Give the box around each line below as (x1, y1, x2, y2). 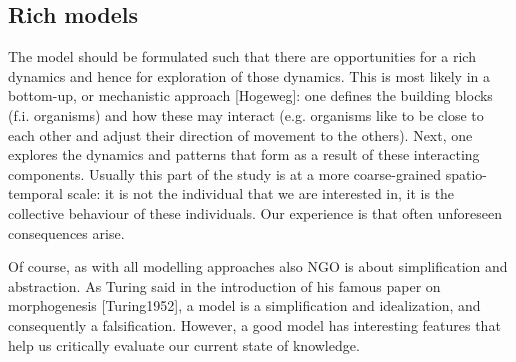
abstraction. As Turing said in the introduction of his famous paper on (8, 275, 441, 296)
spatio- (445, 163, 488, 184)
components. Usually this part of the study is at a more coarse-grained (8, 163, 442, 184)
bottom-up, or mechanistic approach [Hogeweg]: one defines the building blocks (8, 85, 493, 106)
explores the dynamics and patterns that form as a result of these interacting (8, 144, 480, 165)
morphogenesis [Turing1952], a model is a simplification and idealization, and (8, 295, 481, 316)
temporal (8, 183, 63, 204)
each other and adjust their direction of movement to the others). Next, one (8, 124, 473, 145)
